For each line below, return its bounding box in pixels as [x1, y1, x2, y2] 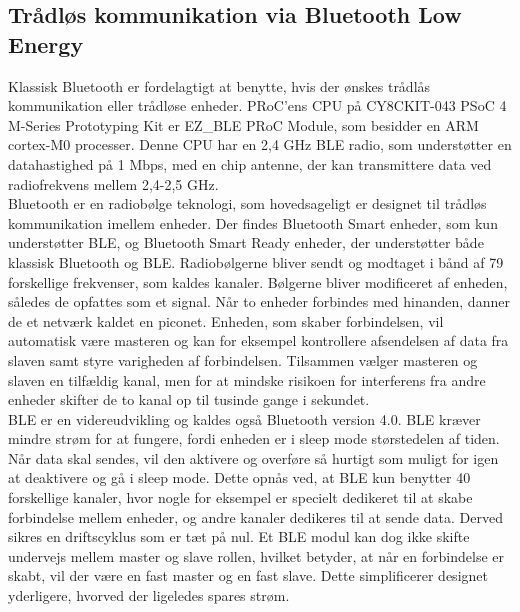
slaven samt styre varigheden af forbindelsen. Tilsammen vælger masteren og [8, 349, 478, 370]
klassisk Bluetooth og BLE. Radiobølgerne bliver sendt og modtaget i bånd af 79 [8, 251, 504, 272]
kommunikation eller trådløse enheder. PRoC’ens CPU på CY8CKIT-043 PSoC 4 [8, 95, 507, 116]
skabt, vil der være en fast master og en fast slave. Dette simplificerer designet [8, 565, 488, 586]
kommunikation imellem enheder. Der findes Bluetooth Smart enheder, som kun [8, 212, 498, 233]
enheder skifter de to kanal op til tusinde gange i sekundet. [8, 389, 370, 410]
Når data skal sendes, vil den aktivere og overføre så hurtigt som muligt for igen [8, 447, 499, 468]
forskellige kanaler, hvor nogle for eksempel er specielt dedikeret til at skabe [8, 487, 473, 508]
